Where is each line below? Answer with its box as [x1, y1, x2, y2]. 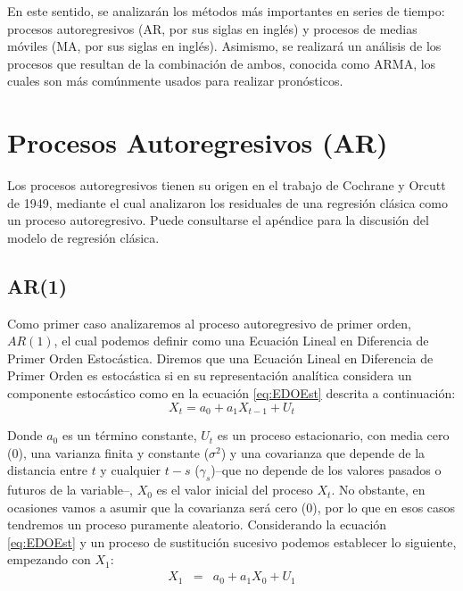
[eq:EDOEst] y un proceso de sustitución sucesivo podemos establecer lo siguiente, [7, 532, 457, 551]
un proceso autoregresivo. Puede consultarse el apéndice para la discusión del [7, 211, 429, 229]
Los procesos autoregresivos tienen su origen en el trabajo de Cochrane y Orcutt [7, 176, 446, 195]
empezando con [7, 550, 91, 569]
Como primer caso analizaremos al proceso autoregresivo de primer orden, [7, 313, 411, 332]
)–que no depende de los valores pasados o [211, 461, 442, 479]
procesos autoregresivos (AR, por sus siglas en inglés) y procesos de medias [7, 19, 418, 37]
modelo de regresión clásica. [7, 228, 160, 246]
